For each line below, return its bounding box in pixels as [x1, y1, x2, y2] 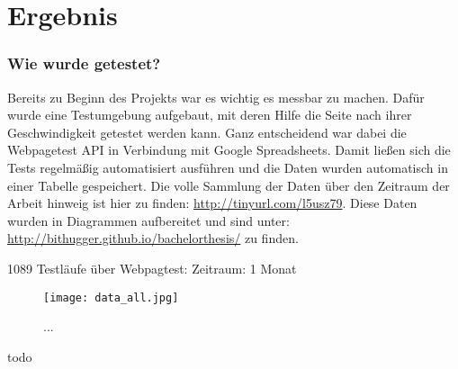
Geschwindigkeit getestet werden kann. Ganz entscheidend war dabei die [7, 122, 407, 141]
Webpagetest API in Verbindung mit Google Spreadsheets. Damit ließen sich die [7, 140, 451, 159]
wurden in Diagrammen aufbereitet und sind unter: [7, 211, 290, 229]
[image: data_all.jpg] [43, 291, 179, 304]
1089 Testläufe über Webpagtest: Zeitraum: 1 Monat [7, 258, 297, 277]
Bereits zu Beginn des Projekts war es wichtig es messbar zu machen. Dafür [7, 87, 425, 106]
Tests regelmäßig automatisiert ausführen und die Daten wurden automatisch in [7, 157, 448, 176]
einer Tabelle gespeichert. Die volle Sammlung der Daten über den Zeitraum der [7, 175, 450, 194]
